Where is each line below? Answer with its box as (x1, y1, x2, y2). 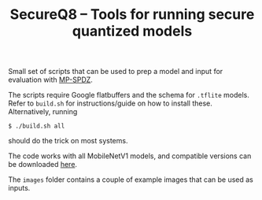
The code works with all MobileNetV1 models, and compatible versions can (8, 151, 252, 161)
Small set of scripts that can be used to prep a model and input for (8, 67, 223, 76)
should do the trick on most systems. (8, 136, 128, 146)
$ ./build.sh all (8, 122, 65, 131)
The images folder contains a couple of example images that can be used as (8, 175, 253, 184)
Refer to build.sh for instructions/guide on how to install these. (8, 98, 212, 108)
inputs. (8, 183, 31, 193)
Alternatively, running (8, 107, 78, 117)
